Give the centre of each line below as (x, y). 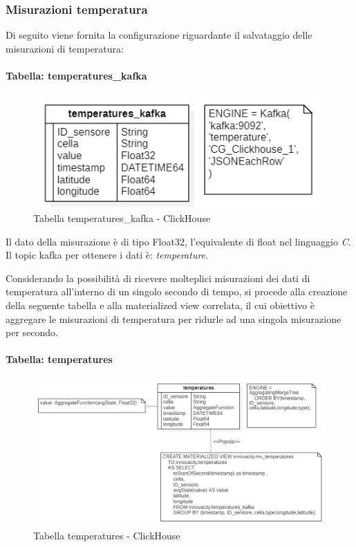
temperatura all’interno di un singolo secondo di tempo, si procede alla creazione (177, 291)
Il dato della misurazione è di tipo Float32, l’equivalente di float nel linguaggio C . (178, 241)
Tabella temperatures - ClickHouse (107, 535)
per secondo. (32, 332)
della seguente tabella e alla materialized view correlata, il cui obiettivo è (160, 305)
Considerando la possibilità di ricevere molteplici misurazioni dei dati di (158, 278)
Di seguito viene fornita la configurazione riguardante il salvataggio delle (159, 35)
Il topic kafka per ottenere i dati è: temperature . (107, 255)
